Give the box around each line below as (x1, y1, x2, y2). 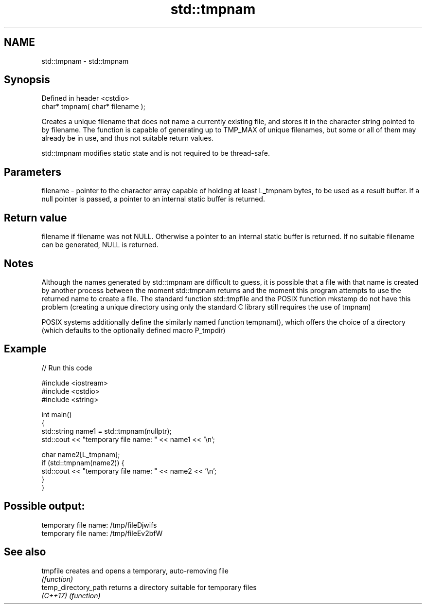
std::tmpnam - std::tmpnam (41, 56, 129, 65)
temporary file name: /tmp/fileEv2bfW (41, 529, 163, 537)
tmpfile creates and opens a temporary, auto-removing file (41, 566, 229, 575)
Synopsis (4, 74, 50, 86)
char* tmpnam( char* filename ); (41, 102, 145, 111)
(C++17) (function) (41, 591, 101, 600)
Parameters (4, 166, 61, 178)
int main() (41, 410, 72, 419)
